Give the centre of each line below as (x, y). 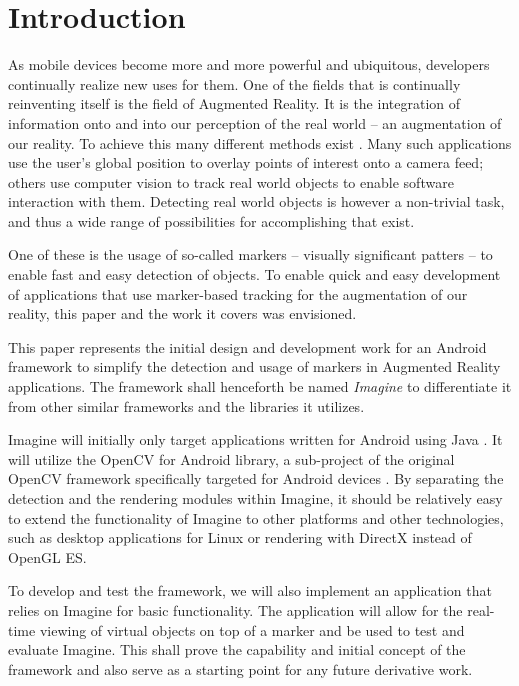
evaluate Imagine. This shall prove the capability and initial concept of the (237, 649)
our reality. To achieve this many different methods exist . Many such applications (260, 142)
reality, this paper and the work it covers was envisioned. (182, 313)
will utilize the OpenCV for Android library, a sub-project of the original (231, 458)
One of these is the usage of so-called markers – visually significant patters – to (250, 254)
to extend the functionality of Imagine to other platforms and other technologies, (256, 517)
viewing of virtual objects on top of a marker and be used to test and (252, 629)
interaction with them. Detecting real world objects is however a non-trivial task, (256, 201)
